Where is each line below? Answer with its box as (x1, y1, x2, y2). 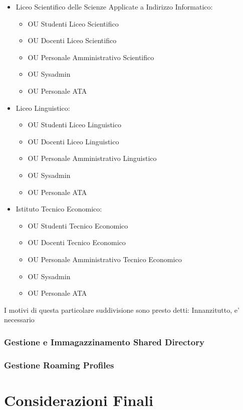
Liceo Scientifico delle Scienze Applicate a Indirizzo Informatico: (16, 2, 213, 12)
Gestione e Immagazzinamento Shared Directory (4, 335, 204, 348)
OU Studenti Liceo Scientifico (28, 18, 119, 29)
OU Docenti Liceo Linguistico (28, 136, 119, 146)
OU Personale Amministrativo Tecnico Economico (28, 254, 182, 264)
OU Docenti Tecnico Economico (28, 237, 126, 248)
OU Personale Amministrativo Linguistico (28, 153, 157, 163)
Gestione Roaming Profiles (4, 358, 114, 371)
